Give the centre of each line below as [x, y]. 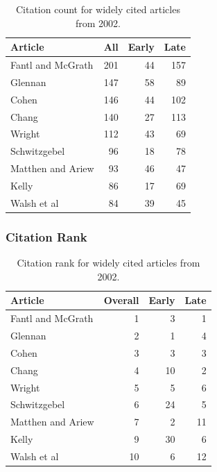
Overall [121, 300]
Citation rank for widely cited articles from [108, 263]
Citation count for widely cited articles [98, 9]
